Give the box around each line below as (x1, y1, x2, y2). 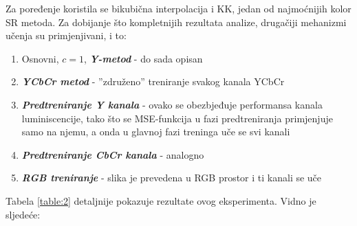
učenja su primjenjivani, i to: (6, 28, 127, 43)
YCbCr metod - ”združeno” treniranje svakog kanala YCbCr (21, 74, 285, 89)
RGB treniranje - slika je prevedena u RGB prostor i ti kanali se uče (21, 170, 322, 185)
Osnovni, (21, 51, 59, 65)
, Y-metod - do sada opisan (83, 51, 203, 65)
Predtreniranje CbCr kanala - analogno (21, 147, 204, 161)
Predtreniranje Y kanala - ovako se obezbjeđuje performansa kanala (21, 97, 323, 111)
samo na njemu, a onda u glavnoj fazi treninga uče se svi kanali (21, 124, 290, 139)
